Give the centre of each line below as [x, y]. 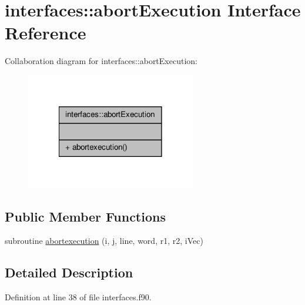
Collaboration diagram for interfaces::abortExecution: [101, 61]
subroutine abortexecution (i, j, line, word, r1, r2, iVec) [104, 241]
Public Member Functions [85, 216]
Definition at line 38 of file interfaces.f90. [78, 297]
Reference [46, 33]
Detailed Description [69, 272]
